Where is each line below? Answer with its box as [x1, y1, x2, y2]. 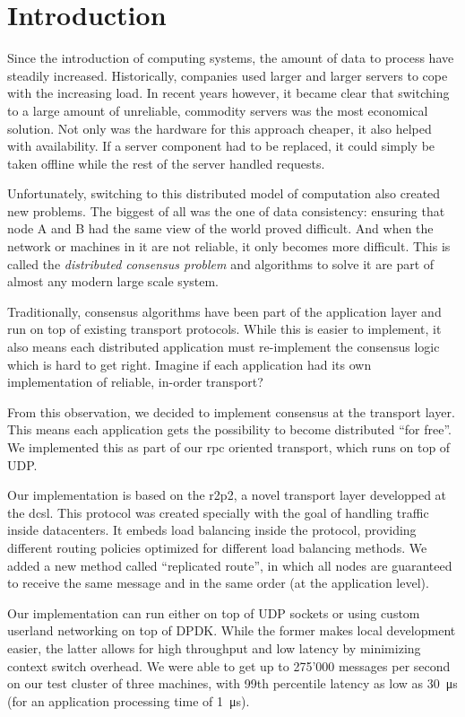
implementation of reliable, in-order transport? [7, 372, 263, 391]
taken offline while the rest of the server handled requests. [7, 153, 325, 172]
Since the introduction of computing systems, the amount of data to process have [7, 48, 454, 67]
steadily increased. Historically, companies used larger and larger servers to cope [7, 66, 448, 84]
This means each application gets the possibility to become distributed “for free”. [7, 420, 452, 439]
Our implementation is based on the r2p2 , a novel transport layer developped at [7, 485, 447, 504]
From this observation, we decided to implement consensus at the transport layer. [7, 402, 455, 421]
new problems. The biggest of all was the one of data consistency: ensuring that [7, 201, 445, 220]
